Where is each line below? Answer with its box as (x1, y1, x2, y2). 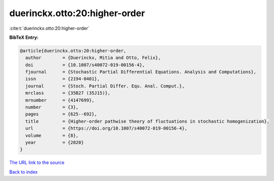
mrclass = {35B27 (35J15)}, (25, 90, 111, 96)
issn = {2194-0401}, (25, 76, 100, 82)
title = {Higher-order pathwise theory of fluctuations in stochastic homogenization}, (25, 118, 269, 124)
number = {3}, (25, 104, 79, 110)
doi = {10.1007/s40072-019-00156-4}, (25, 62, 145, 68)
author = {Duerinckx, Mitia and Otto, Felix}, (25, 55, 161, 61)
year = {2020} (25, 140, 84, 145)
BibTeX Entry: (9, 34, 39, 40)
